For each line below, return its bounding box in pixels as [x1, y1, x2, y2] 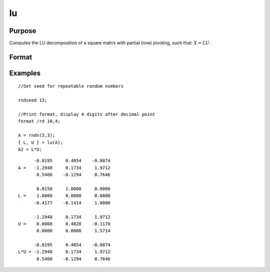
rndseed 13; [18, 98, 47, 103]
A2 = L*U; [18, 147, 42, 152]
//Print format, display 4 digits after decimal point [18, 112, 155, 117]
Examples [9, 69, 41, 77]
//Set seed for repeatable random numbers [18, 83, 124, 89]
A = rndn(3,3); [18, 133, 55, 138]
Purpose [9, 27, 36, 35]
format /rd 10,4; [18, 118, 60, 124]
